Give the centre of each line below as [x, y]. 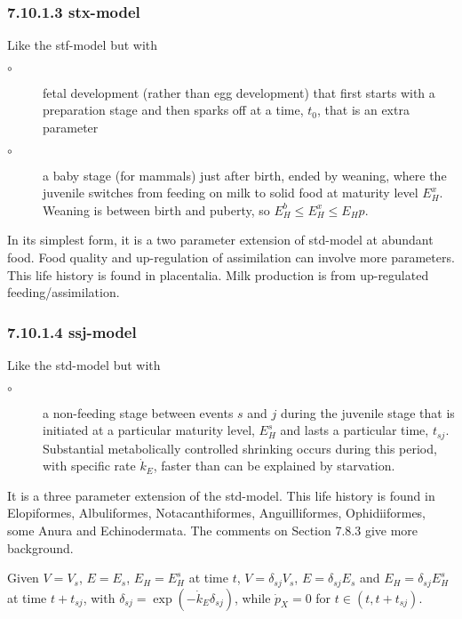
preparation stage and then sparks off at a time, [173, 110]
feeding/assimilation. [64, 292]
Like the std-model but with [84, 364]
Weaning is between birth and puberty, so [156, 209]
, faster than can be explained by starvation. [274, 466]
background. [40, 547]
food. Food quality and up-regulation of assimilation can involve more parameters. [231, 257]
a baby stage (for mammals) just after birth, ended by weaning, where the [245, 175]
